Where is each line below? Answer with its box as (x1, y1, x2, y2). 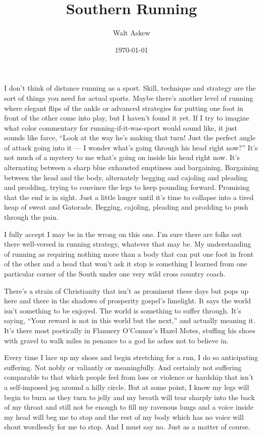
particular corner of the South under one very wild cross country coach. (4, 268, 226, 279)
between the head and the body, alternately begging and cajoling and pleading (4, 172, 248, 182)
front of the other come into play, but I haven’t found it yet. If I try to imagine (4, 112, 249, 123)
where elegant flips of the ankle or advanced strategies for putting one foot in (4, 102, 243, 113)
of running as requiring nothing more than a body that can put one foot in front (4, 248, 254, 259)
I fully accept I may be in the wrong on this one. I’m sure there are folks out (4, 228, 242, 239)
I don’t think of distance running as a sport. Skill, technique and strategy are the (4, 83, 256, 93)
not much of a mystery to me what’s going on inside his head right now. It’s (4, 152, 240, 163)
